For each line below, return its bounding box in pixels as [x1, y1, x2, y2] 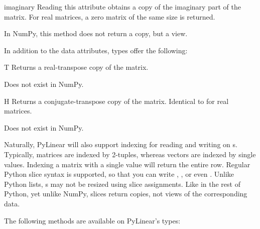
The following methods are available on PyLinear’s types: [4, 215, 181, 225]
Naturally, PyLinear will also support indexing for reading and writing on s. [4, 139, 237, 150]
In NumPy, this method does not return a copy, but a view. [4, 28, 188, 39]
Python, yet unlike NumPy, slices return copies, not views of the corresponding [4, 188, 247, 199]
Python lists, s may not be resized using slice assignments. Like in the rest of [4, 178, 240, 189]
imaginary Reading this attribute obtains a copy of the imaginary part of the [4, 2, 241, 12]
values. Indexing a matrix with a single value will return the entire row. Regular [4, 159, 250, 169]
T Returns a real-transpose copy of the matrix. [4, 62, 149, 72]
